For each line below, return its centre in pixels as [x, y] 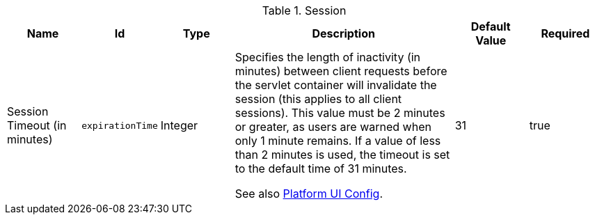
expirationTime [120, 125]
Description [343, 33]
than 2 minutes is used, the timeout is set [342, 155]
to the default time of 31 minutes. [321, 168]
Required [565, 33]
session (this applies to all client [318, 99]
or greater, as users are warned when [333, 127]
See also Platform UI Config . [309, 194]
